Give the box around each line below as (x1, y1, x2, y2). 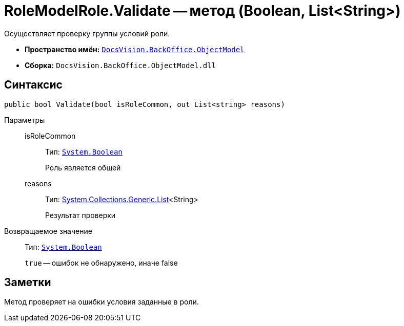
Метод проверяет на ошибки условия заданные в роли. (4, 297, 199, 307)
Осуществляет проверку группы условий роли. (4, 29, 170, 38)
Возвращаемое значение (4, 226, 92, 235)
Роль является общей (45, 163, 121, 172)
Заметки (4, 276, 51, 289)
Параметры (4, 115, 45, 124)
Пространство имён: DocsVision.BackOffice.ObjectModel (25, 45, 245, 54)
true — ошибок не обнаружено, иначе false (25, 258, 178, 267)
